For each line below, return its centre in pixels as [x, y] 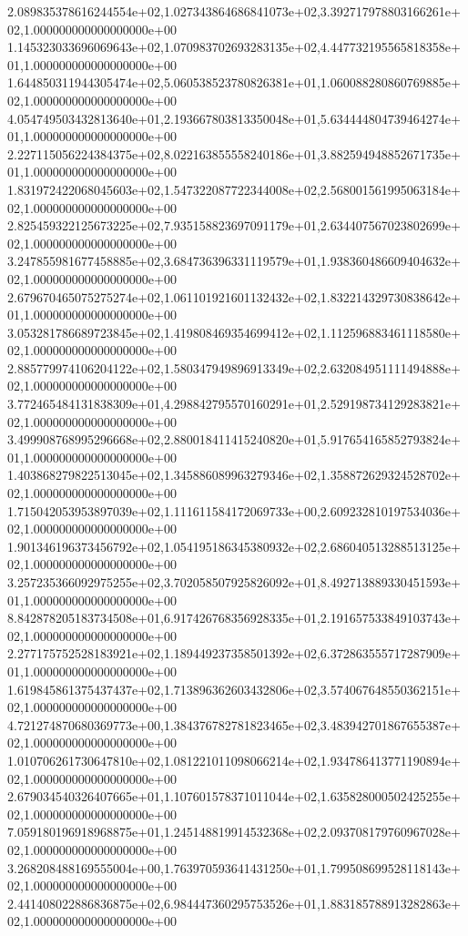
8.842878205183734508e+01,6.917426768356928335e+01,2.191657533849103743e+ [234, 618]
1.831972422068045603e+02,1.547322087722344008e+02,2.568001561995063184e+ [234, 189]
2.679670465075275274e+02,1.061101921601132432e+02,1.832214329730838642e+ [234, 296]
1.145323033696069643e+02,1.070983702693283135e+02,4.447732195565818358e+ [234, 47]
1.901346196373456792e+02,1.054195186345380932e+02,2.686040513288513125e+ [234, 546]
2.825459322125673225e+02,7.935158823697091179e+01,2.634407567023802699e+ [234, 225]
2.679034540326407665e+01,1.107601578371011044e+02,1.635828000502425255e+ [234, 796]
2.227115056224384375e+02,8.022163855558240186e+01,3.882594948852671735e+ [234, 153]
